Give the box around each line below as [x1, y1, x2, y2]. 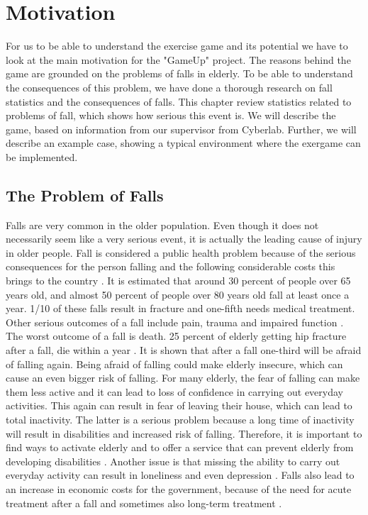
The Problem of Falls [6, 184, 164, 206]
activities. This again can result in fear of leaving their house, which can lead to [6, 398, 352, 413]
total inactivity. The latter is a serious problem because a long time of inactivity [6, 411, 355, 426]
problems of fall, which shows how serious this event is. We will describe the [6, 108, 336, 123]
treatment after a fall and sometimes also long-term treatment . [6, 495, 282, 510]
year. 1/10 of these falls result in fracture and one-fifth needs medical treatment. [6, 301, 355, 316]
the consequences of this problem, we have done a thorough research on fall [6, 79, 333, 94]
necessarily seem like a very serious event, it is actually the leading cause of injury [6, 231, 362, 246]
